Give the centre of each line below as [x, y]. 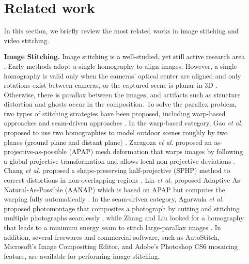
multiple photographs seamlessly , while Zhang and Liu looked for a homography [124, 218]
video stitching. [27, 40]
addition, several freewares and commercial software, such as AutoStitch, [112, 237]
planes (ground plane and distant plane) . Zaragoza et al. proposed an [108, 142]
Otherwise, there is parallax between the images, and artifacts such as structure [122, 94]
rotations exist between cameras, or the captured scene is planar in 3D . [111, 85]
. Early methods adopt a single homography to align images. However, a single [120, 66]
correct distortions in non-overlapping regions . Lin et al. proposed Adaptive [117, 180]
